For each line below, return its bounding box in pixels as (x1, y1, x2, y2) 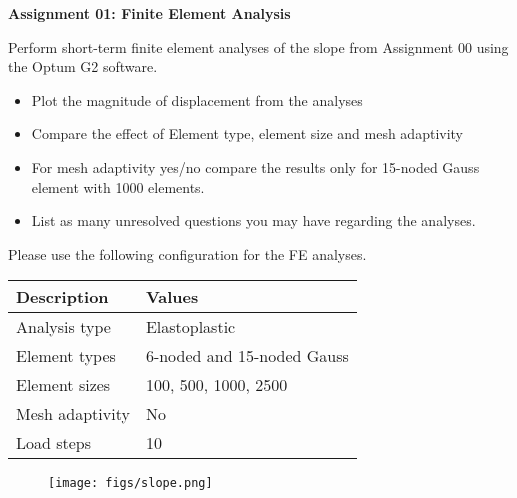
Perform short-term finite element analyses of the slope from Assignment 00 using (8, 36, 509, 57)
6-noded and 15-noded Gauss (145, 344, 349, 368)
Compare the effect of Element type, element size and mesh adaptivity (31, 123, 464, 144)
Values (145, 285, 199, 309)
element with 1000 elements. (31, 176, 205, 197)
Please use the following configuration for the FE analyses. (8, 243, 367, 264)
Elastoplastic (145, 315, 236, 339)
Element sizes (16, 373, 111, 397)
